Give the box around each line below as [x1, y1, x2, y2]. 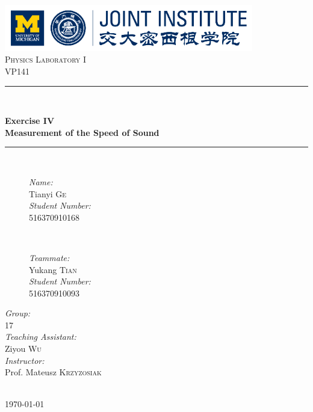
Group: [5, 307, 31, 319]
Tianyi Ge [29, 187, 67, 200]
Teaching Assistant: [5, 330, 76, 343]
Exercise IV [5, 114, 55, 127]
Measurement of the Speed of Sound [5, 126, 160, 138]
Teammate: [29, 251, 70, 263]
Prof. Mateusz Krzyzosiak [5, 366, 102, 378]
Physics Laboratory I [5, 53, 87, 66]
